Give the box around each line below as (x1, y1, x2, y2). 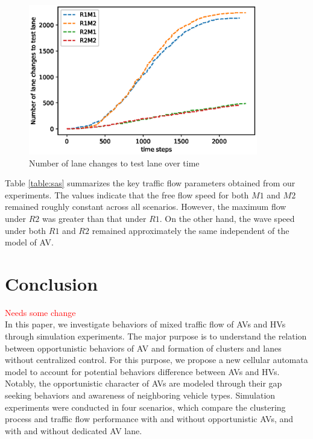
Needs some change (5, 306, 76, 318)
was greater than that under (42, 212, 147, 224)
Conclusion (5, 271, 98, 295)
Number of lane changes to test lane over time (29, 156, 200, 169)
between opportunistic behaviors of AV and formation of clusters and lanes (5, 341, 282, 354)
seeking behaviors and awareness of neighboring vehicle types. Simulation (5, 389, 276, 402)
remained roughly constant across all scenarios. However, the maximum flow (5, 200, 286, 213)
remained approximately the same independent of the (92, 224, 289, 236)
